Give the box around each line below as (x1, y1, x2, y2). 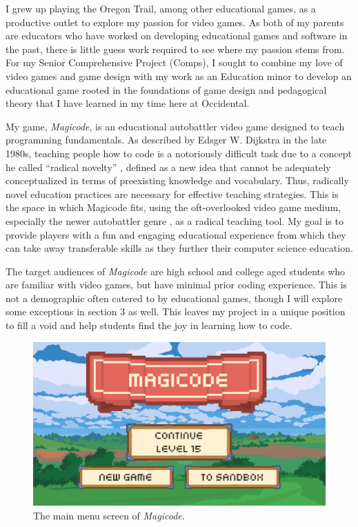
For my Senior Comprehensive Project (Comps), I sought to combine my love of (6, 55, 343, 70)
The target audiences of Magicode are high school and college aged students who (6, 263, 346, 278)
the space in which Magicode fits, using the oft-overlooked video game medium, (6, 200, 341, 215)
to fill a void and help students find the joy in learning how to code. (6, 318, 292, 332)
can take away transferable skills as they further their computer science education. (6, 241, 353, 255)
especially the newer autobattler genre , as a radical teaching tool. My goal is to (6, 213, 344, 228)
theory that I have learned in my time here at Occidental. (6, 96, 250, 110)
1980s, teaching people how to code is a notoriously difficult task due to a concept (6, 146, 352, 160)
